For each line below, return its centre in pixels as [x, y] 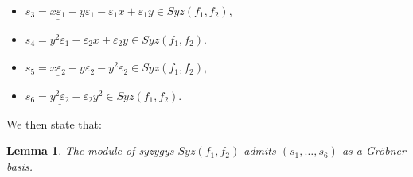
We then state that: [54, 123]
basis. [19, 165]
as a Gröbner [374, 150]
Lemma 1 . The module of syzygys [90, 150]
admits [260, 150]
